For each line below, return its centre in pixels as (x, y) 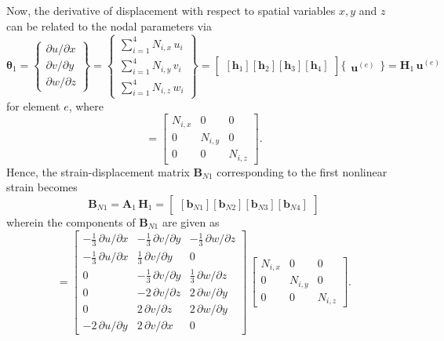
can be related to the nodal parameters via (109, 25)
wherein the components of (71, 221)
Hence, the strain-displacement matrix (98, 171)
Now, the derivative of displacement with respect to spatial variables (171, 10)
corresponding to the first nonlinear (302, 171)
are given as (191, 221)
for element (33, 105)
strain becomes (42, 187)
